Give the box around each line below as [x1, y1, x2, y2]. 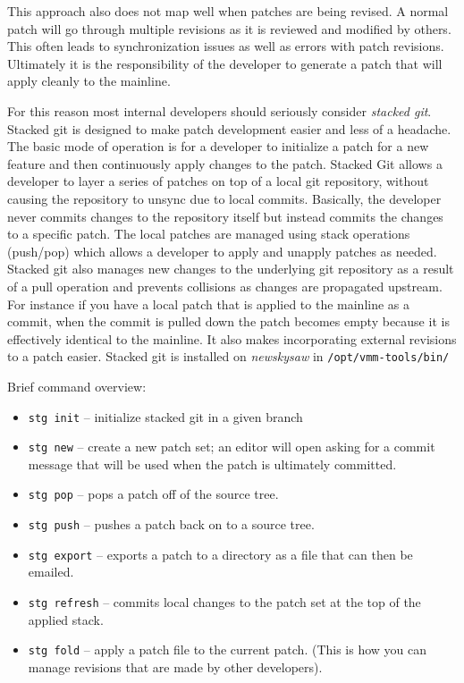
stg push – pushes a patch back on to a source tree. [28, 515, 315, 534]
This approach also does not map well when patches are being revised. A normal [7, 2, 449, 20]
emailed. [28, 562, 74, 581]
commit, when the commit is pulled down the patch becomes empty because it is [7, 312, 450, 331]
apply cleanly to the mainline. [7, 72, 171, 90]
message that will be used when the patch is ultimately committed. [28, 454, 397, 473]
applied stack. [28, 610, 104, 628]
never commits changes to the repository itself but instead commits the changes [7, 207, 443, 225]
